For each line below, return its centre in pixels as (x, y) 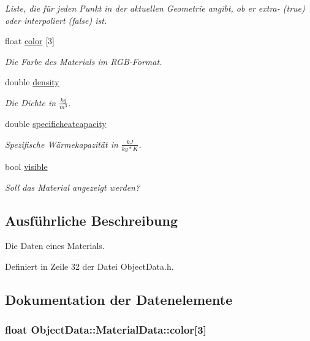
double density (32, 82)
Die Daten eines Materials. (55, 246)
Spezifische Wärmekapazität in (62, 144)
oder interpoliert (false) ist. (56, 20)
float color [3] (30, 41)
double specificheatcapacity (56, 124)
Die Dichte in (31, 102)
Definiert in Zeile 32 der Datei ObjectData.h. (89, 266)
